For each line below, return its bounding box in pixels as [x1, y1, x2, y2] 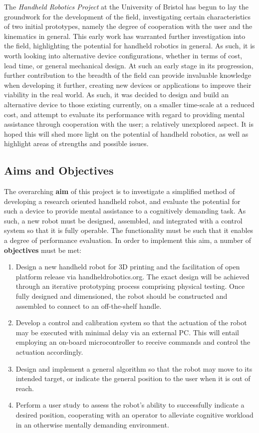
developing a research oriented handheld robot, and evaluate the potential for [4, 196, 241, 206]
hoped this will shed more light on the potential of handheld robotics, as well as [4, 128, 249, 139]
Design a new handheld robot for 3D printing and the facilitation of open [15, 261, 240, 272]
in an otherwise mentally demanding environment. [15, 419, 169, 430]
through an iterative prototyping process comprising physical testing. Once [15, 281, 245, 291]
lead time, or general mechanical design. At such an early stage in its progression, [4, 60, 254, 70]
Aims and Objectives [4, 163, 114, 178]
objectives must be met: [4, 244, 82, 255]
